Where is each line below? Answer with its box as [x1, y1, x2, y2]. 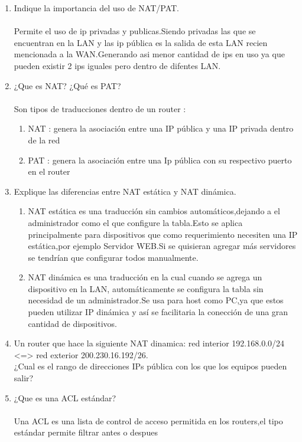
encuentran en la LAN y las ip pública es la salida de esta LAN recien [14, 36, 268, 48]
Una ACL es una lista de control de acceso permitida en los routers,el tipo [14, 414, 283, 427]
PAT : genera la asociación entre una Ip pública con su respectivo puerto [28, 153, 292, 166]
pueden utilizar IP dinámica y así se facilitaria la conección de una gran [28, 306, 288, 318]
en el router [28, 165, 70, 178]
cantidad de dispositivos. [28, 317, 117, 329]
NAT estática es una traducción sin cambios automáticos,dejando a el [28, 205, 280, 217]
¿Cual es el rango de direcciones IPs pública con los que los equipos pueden [14, 360, 287, 372]
